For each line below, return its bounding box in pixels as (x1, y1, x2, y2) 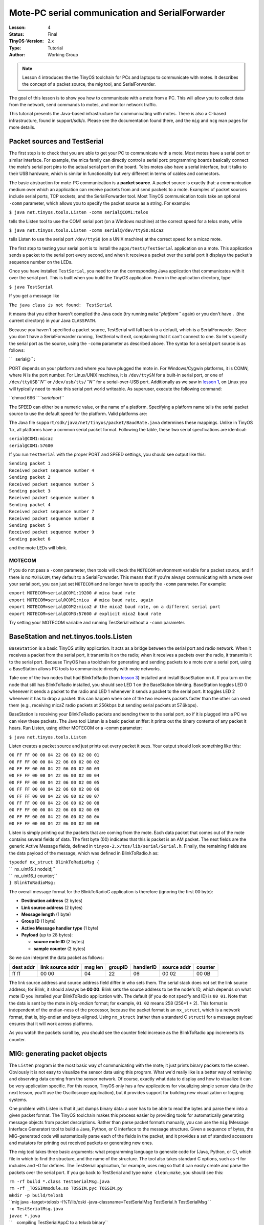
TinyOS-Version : (9, 38, 44, 44)
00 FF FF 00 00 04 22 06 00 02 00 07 (9, 793, 100, 799)
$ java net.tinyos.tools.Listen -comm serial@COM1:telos (9, 210, 149, 215)
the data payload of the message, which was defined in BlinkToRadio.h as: (9, 850, 159, 856)
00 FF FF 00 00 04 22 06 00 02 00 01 (9, 752, 100, 758)
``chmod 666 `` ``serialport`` (9, 395, 64, 401)
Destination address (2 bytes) (21, 898, 83, 904)
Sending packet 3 (9, 488, 51, 493)
